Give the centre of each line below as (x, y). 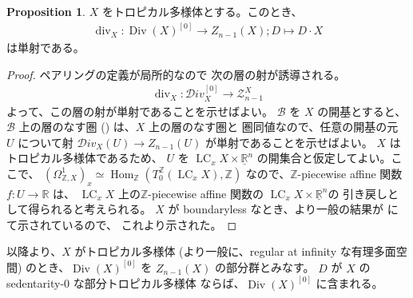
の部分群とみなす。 (264, 267)
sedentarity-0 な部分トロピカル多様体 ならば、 (126, 283)
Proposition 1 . (46, 11)
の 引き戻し (358, 193)
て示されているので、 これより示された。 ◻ (122, 224)
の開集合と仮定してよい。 (324, 158)
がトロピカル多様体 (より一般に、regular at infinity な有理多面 (235, 251)
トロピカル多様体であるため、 (85, 158)
